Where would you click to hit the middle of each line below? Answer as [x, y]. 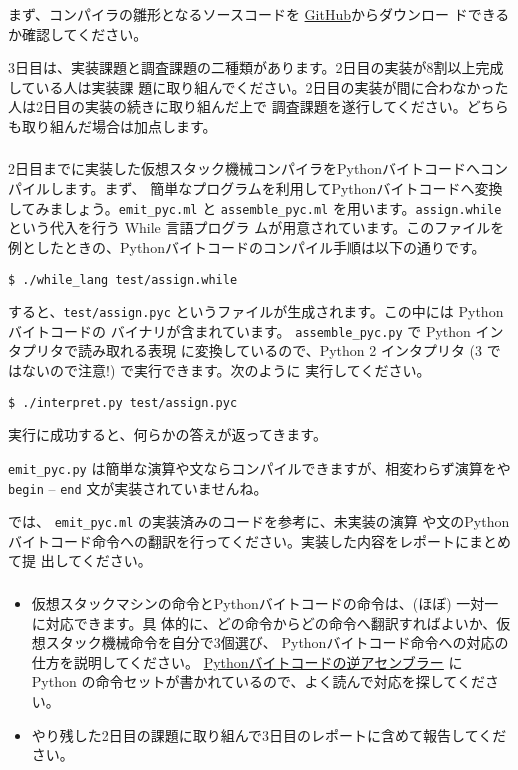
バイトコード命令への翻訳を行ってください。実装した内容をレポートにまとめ [259, 540]
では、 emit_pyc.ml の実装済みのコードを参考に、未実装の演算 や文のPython [259, 521]
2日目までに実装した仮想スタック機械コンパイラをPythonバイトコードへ [244, 168]
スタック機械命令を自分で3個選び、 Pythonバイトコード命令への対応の [277, 642]
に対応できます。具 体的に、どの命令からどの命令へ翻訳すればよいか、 [264, 622]
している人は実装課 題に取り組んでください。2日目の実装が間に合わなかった [258, 86]
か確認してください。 [78, 33]
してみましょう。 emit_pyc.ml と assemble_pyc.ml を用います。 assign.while [255, 207]
